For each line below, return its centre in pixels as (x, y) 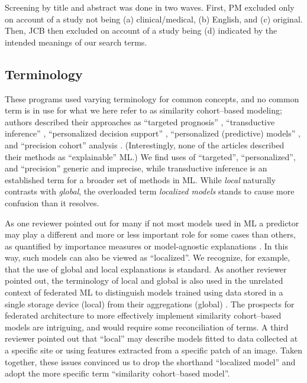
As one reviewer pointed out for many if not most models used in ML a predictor (152, 223)
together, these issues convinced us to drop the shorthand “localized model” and (150, 361)
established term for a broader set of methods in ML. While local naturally (140, 179)
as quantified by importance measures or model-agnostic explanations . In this (146, 246)
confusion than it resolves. (52, 202)
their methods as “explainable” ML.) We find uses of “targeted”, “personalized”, (150, 156)
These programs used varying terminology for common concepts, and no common (152, 98)
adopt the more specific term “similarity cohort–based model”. (117, 373)
